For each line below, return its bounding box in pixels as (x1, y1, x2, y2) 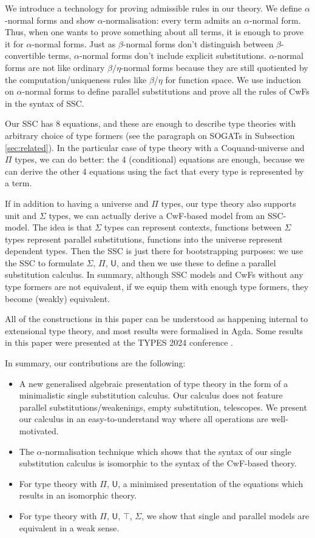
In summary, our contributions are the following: (5, 357, 186, 369)
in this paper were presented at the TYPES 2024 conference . (5, 336, 233, 349)
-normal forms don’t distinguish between (123, 37, 274, 50)
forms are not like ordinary (5, 61, 105, 73)
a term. (5, 177, 32, 189)
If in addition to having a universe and (5, 197, 149, 209)
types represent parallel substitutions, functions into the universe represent (5, 232, 283, 245)
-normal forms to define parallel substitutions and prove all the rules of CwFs (22, 85, 310, 98)
